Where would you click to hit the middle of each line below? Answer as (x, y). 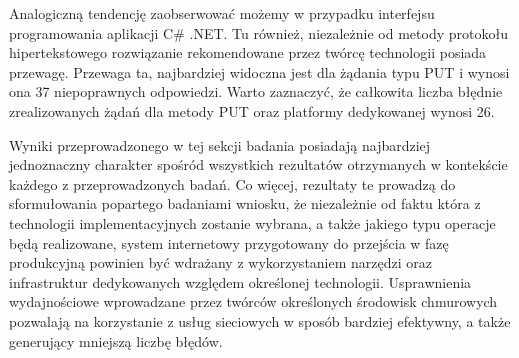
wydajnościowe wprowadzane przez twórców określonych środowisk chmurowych (253, 301)
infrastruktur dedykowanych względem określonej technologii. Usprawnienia (240, 281)
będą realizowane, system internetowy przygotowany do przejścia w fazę (229, 242)
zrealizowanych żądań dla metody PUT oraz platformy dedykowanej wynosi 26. (252, 110)
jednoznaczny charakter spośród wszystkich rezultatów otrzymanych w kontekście (258, 164)
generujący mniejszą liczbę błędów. (116, 340)
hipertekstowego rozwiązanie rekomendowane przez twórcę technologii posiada (248, 52)
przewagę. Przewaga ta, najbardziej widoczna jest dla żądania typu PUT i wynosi (259, 71)
